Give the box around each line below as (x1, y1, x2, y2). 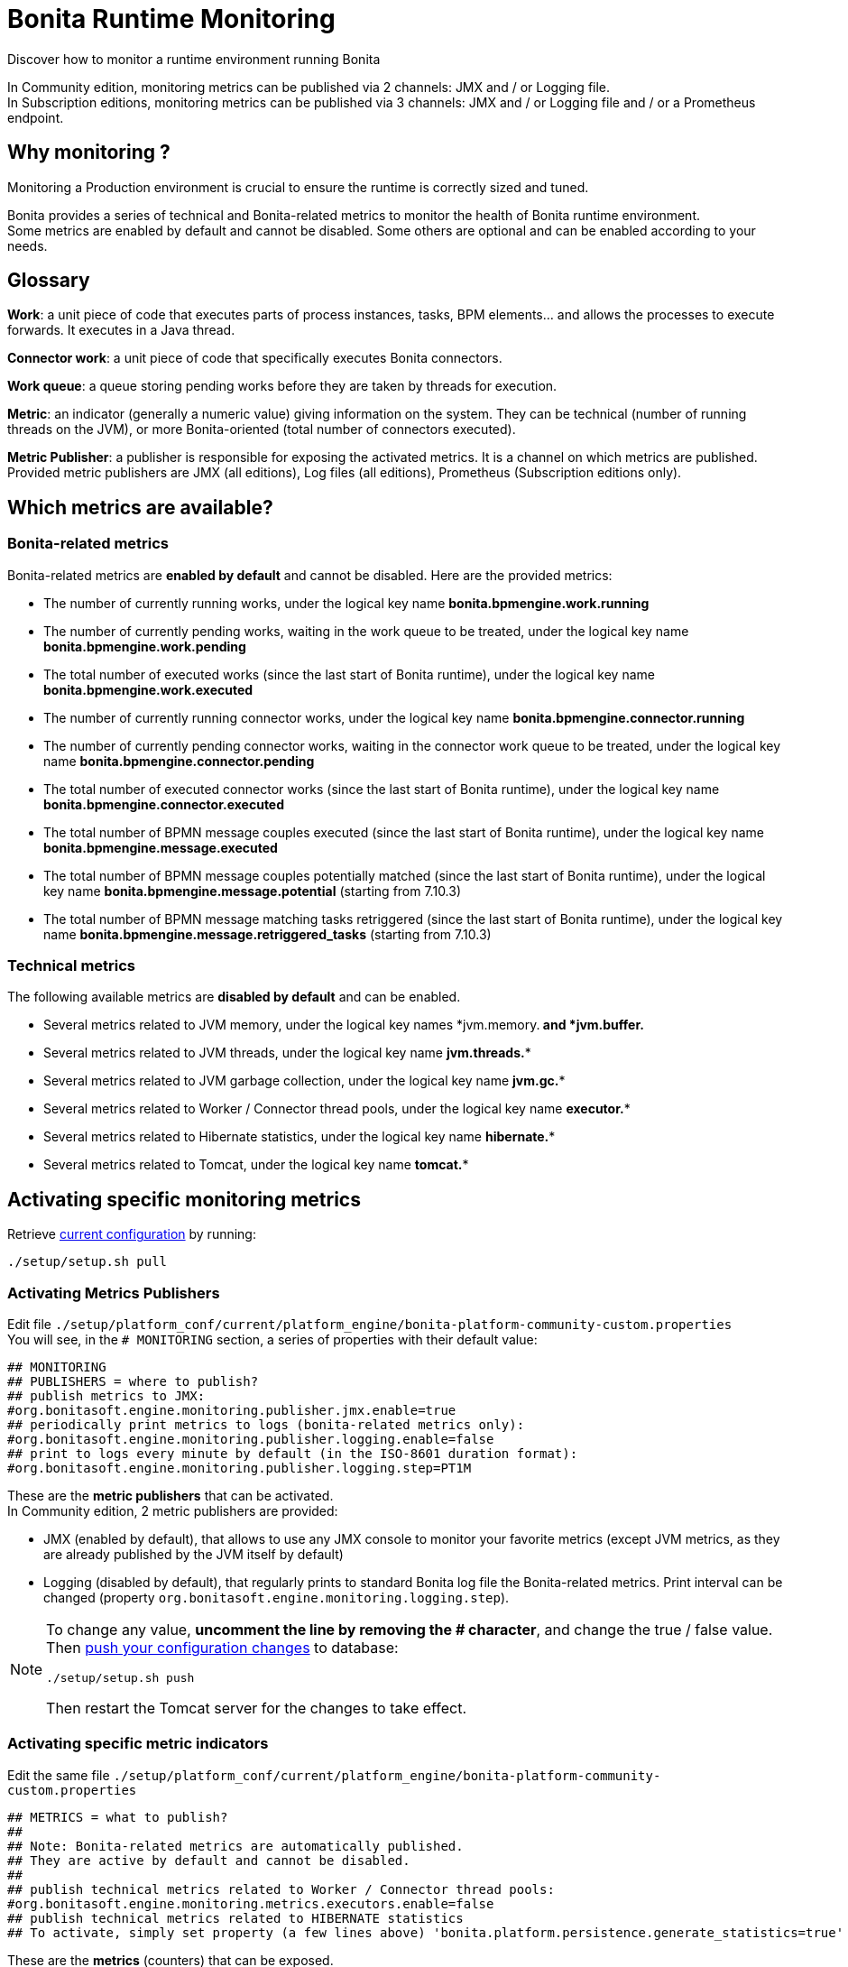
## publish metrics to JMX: (7, 1389, 206, 1403)
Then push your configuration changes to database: (46, 1639, 399, 1657)
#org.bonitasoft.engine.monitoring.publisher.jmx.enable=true (7, 1403, 456, 1418)
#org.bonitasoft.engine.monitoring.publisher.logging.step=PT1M (7, 1461, 472, 1475)
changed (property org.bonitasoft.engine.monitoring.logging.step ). (43, 1590, 510, 1605)
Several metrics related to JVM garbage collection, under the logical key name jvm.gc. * (43, 1073, 566, 1089)
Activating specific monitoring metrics (7, 1187, 361, 1211)
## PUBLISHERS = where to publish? (7, 1374, 259, 1389)
